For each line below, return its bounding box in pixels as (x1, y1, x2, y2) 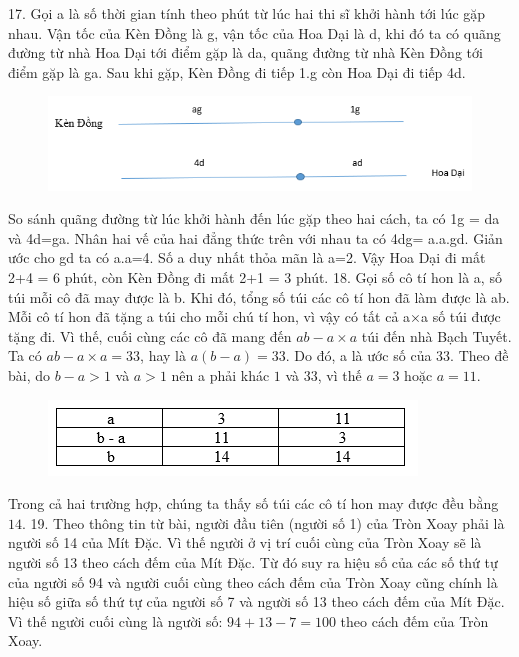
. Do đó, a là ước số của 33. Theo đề (285, 345, 509, 366)
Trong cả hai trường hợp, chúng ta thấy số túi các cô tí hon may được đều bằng (8, 493, 499, 514)
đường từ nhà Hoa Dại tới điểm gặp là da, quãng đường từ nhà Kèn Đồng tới (8, 42, 483, 63)
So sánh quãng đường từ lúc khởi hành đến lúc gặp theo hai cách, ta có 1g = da (8, 208, 500, 229)
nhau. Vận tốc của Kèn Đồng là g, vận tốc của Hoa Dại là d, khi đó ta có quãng (8, 22, 501, 43)
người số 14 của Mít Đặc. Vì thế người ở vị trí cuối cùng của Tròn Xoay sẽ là (8, 532, 482, 553)
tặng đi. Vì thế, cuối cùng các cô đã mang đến (8, 325, 292, 346)
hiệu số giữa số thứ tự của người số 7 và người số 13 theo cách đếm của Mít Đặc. (8, 591, 505, 612)
